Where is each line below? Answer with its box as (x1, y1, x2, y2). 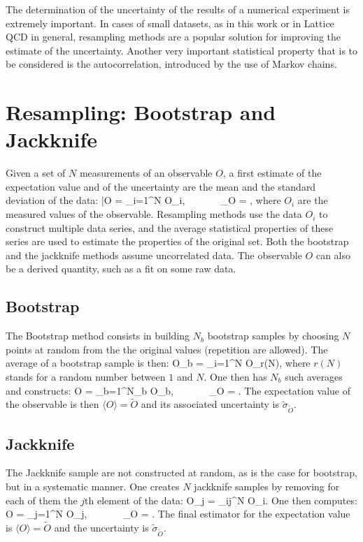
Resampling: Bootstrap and (6, 98, 276, 126)
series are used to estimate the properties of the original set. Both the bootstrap (6, 234, 349, 249)
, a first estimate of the (222, 166, 322, 180)
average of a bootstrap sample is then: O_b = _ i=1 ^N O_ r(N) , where (6, 356, 311, 370)
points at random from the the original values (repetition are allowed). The (6, 342, 328, 356)
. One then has (204, 369, 267, 384)
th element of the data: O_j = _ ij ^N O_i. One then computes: (85, 492, 357, 507)
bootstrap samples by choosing (207, 328, 339, 343)
